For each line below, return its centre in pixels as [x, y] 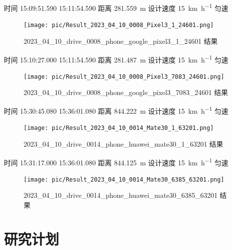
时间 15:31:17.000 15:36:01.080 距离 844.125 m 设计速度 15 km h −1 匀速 [116, 161]
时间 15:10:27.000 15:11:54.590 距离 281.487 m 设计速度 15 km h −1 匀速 [116, 59]
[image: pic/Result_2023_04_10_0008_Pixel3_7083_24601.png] [124, 77]
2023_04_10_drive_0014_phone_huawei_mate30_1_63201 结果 [124, 143]
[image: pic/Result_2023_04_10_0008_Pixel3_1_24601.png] [119, 25]
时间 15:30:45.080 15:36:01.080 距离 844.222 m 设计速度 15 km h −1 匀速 [116, 110]
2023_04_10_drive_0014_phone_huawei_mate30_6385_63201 [121, 195]
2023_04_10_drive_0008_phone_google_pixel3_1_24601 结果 [121, 41]
